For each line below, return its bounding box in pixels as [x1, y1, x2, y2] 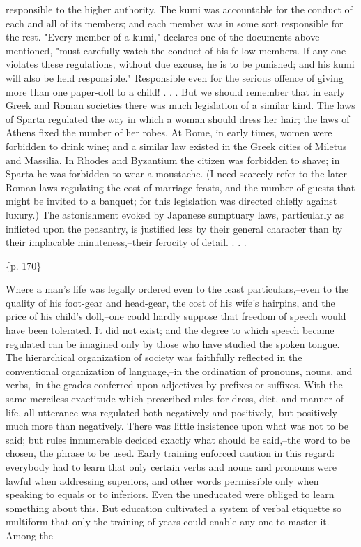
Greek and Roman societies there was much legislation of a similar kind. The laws [6, 98, 355, 112]
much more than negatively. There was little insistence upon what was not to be [6, 418, 348, 433]
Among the [6, 527, 54, 542]
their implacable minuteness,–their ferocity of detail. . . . [6, 235, 247, 249]
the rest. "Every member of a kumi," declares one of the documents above [6, 29, 320, 44]
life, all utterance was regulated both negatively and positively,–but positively [6, 404, 337, 419]
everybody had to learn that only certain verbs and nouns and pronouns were [6, 460, 337, 474]
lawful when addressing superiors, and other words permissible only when [6, 473, 319, 488]
